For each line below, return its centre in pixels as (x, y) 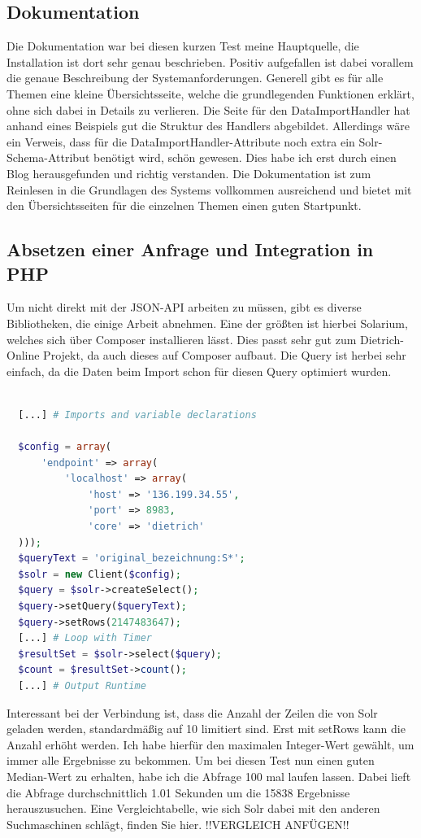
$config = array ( (65, 447)
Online (23, 355)
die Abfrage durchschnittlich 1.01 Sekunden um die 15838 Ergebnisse (178, 792)
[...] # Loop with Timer (85, 638)
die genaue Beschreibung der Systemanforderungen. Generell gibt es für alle (195, 78)
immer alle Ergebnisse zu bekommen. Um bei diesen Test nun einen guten (191, 760)
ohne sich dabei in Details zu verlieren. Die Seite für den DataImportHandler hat (208, 109)
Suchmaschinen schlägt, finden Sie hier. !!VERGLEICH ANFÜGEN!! (178, 824)
